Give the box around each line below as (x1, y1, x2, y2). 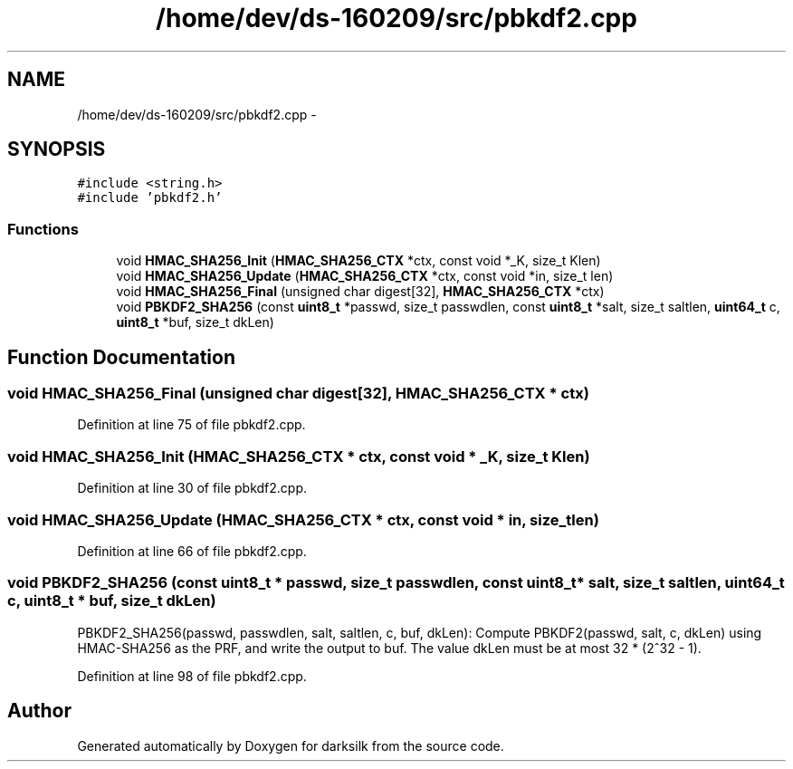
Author (7, 699, 72, 723)
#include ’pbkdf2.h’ (77, 190, 223, 206)
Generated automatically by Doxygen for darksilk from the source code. (77, 737, 504, 754)
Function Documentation (7, 345, 235, 369)
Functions (7, 219, 79, 238)
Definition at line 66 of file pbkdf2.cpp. (77, 543, 307, 559)
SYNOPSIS (7, 138, 106, 161)
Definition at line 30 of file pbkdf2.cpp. (77, 480, 308, 496)
